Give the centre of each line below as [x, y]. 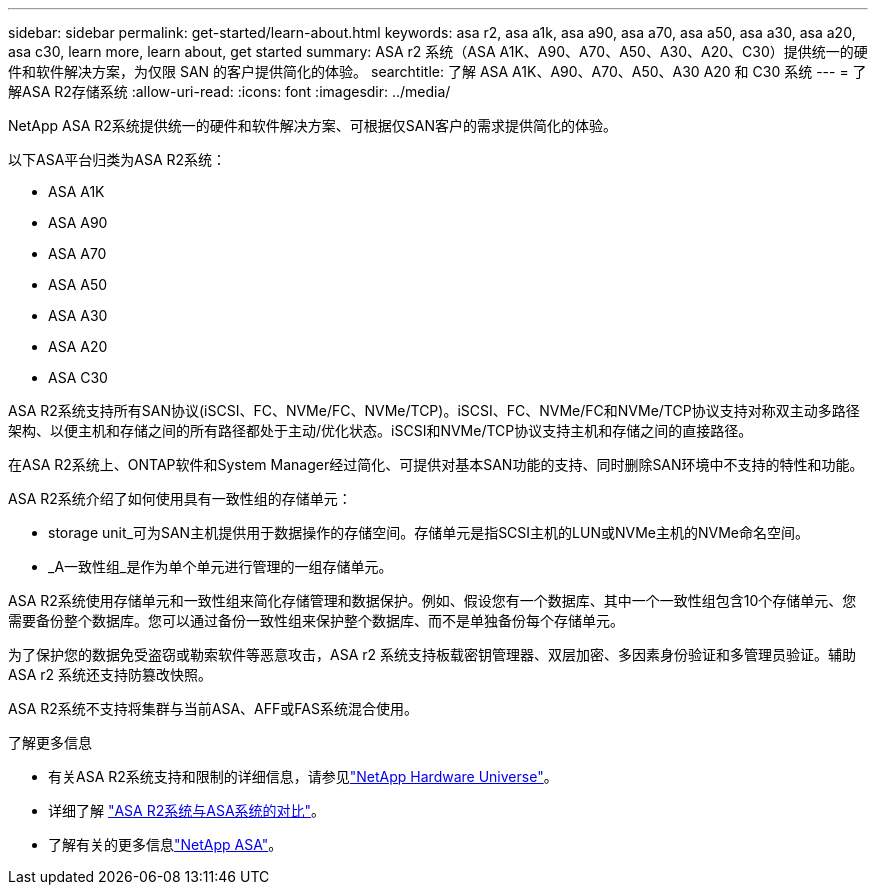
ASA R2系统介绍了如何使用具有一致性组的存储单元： [180, 498]
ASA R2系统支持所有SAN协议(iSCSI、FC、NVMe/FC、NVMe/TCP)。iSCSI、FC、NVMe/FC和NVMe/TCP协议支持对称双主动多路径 [434, 410]
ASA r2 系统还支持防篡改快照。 [110, 674]
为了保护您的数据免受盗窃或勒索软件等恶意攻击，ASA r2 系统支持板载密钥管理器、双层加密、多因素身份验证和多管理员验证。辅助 [432, 654]
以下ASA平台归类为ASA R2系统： [117, 159]
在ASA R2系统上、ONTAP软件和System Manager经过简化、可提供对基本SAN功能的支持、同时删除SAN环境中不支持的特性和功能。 [436, 464]
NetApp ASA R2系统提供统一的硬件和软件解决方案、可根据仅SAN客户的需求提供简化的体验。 [313, 125]
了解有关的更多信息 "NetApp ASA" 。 [165, 844]
